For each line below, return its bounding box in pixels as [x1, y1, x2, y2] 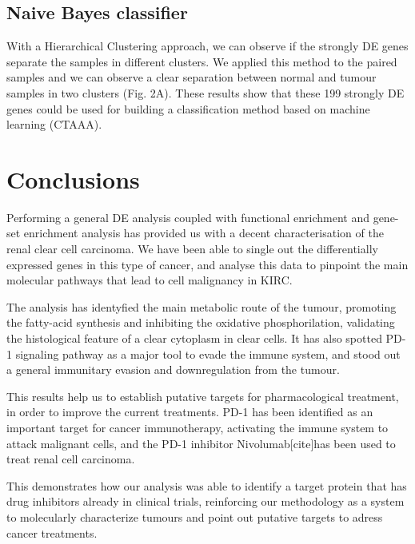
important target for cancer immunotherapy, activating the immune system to [6, 419, 389, 436]
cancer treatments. [6, 524, 98, 541]
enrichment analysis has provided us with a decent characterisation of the [23, 224, 384, 241]
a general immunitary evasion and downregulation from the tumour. [6, 361, 340, 378]
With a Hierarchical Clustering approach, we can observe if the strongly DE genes [6, 38, 409, 54]
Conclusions [6, 162, 140, 195]
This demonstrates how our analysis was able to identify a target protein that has [6, 477, 407, 494]
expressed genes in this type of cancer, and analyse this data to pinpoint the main [6, 256, 409, 272]
